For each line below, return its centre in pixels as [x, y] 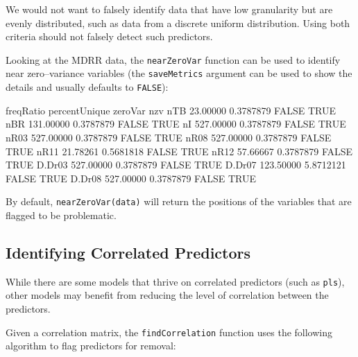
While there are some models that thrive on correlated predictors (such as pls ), [175, 281]
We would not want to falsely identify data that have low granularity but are [169, 9]
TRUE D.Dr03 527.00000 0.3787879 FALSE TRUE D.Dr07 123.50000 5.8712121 [176, 165]
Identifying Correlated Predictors [128, 252]
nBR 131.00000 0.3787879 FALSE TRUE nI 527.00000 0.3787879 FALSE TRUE [176, 124]
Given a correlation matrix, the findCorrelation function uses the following [169, 332]
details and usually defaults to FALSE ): [87, 87]
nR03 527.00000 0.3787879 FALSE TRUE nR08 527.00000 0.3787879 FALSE [169, 137]
